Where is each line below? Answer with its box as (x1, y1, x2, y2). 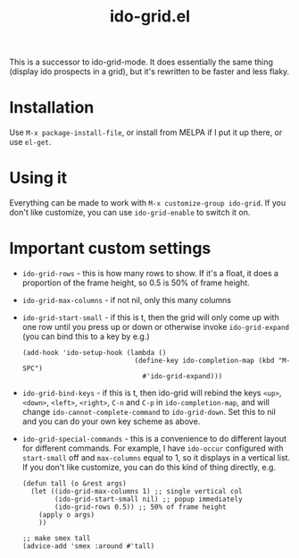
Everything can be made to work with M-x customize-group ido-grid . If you (9, 198, 287, 208)
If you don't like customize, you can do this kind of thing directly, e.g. (21, 462, 277, 472)
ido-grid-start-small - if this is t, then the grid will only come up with (21, 312, 279, 323)
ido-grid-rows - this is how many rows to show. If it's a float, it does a (21, 268, 279, 278)
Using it (9, 168, 68, 189)
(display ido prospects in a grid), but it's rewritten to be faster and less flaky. (9, 66, 290, 77)
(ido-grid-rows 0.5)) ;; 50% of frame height (54, 503, 227, 511)
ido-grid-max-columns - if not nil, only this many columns (21, 295, 232, 305)
